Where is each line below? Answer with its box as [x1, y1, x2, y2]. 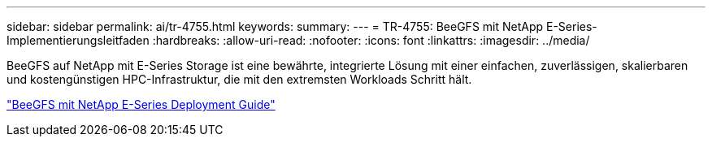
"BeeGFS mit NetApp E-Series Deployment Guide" [7, 97, 276, 111]
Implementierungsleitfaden [7, 33, 150, 47]
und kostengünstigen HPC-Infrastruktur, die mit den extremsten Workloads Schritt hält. [7, 72, 472, 86]
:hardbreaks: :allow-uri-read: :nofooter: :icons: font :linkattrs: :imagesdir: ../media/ [152, 33, 590, 47]
